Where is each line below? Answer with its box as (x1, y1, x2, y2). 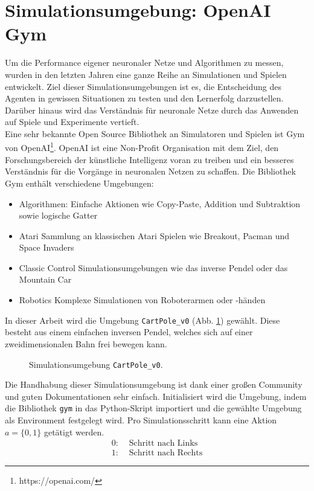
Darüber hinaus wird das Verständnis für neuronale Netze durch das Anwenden (5, 103, 299, 116)
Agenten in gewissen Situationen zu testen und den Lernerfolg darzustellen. (5, 92, 284, 104)
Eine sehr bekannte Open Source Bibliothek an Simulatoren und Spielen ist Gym (5, 127, 305, 140)
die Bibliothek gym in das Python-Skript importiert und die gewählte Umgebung (5, 402, 302, 414)
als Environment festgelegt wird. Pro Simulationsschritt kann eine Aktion (5, 414, 277, 426)
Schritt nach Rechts (129, 449, 203, 458)
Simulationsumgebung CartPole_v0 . (29, 358, 163, 370)
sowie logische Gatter (19, 209, 98, 222)
